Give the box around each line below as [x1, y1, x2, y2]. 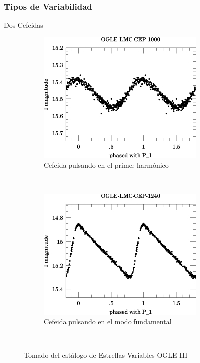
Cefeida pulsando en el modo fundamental [44, 316, 172, 327]
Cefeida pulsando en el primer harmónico [44, 160, 169, 170]
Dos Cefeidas [4, 20, 43, 30]
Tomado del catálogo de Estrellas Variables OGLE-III [24, 350, 188, 360]
